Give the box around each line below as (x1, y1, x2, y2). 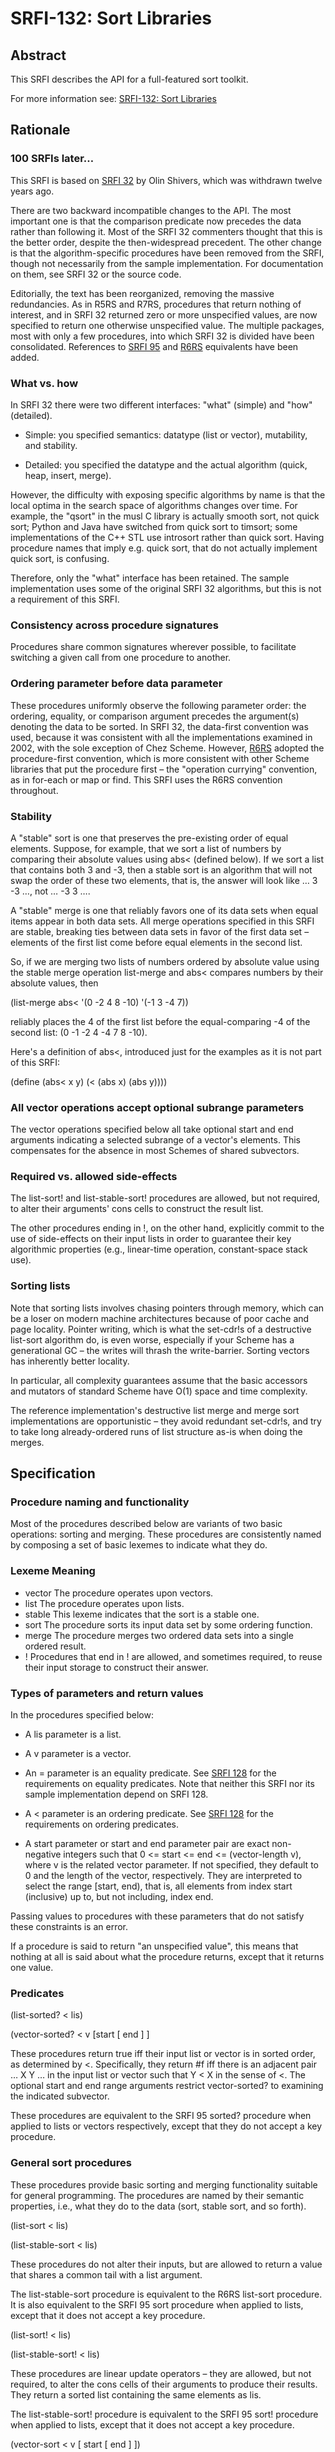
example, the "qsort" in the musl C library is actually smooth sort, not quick (10, 510, 320, 522)
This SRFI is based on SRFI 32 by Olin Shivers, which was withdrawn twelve (10, 174, 323, 186)
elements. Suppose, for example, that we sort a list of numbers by (10, 842, 282, 854)
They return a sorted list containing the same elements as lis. (10, 2388, 262, 2401)
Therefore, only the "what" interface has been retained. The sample (10, 572, 290, 584)
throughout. (10, 784, 59, 796)
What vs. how (10, 376, 79, 390)
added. (10, 351, 40, 363)
